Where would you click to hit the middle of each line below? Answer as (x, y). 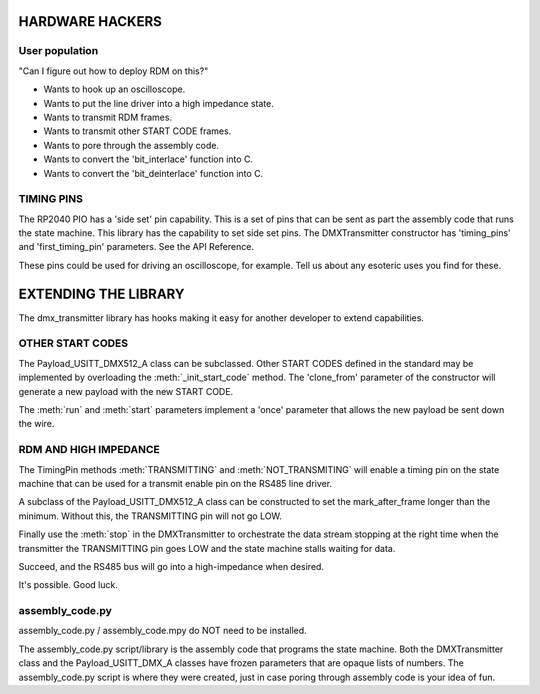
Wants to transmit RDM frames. (108, 117)
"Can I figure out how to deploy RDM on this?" (113, 71)
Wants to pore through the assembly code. (131, 145)
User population (58, 51)
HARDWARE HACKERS (90, 21)
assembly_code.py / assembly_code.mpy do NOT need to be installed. (162, 631)
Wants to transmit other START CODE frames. (137, 131)
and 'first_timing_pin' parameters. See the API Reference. (136, 247)
